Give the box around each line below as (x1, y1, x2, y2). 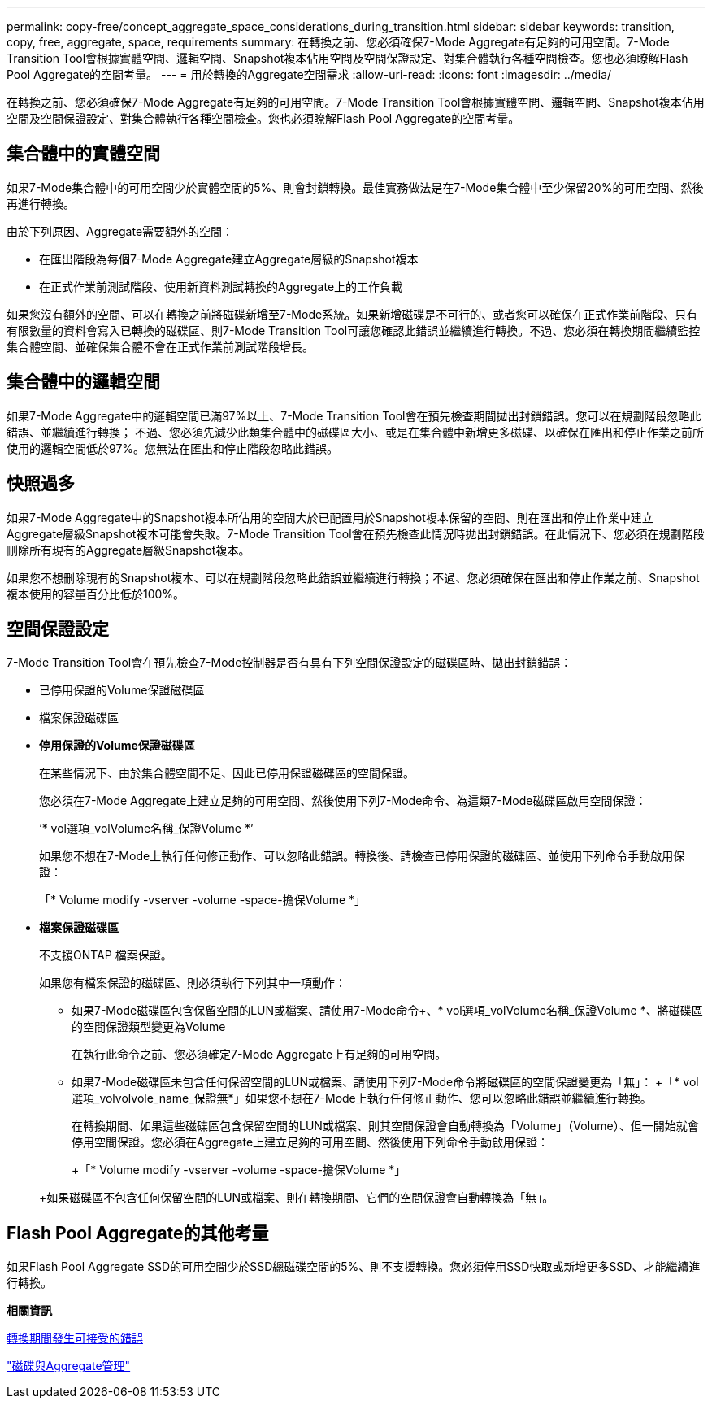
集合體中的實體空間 (7, 143, 160, 164)
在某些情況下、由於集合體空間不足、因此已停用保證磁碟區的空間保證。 (39, 766, 415, 781)
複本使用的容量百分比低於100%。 (7, 586, 185, 601)
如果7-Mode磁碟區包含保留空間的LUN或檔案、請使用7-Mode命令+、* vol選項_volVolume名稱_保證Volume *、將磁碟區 (72, 1003, 703, 1018)
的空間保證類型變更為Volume (72, 1020, 226, 1034)
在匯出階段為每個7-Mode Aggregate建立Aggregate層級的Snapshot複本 (39, 251, 419, 266)
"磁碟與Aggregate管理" (7, 1359, 131, 1373)
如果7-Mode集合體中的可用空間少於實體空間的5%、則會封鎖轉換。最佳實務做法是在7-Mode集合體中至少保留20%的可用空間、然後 (7, 180, 704, 194)
